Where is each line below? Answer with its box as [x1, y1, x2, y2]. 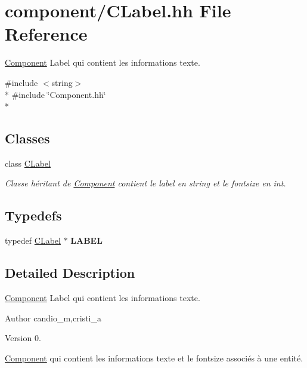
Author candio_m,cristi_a [5, 311, 101, 324]
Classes [5, 129, 50, 148]
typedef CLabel [5, 234, 61, 247]
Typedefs [5, 206, 62, 225]
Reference [5, 22, 88, 46]
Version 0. [5, 332, 41, 344]
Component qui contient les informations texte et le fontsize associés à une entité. [5, 351, 303, 364]
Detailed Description [5, 263, 135, 282]
